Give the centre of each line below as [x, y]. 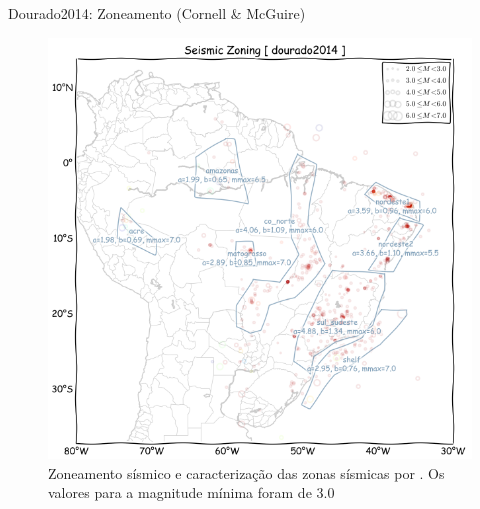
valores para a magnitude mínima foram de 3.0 [191, 492]
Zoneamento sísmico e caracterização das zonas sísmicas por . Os [246, 472]
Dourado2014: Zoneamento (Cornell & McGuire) [157, 13]
